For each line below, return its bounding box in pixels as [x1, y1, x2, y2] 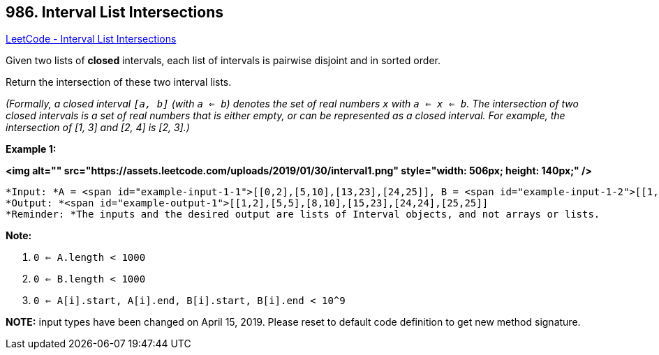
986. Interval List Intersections [6, 3, 223, 21]
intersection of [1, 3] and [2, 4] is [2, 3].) [6, 121, 190, 134]
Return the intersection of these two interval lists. [6, 76, 232, 89]
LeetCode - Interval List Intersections [6, 33, 177, 45]
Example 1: [6, 143, 57, 156]
